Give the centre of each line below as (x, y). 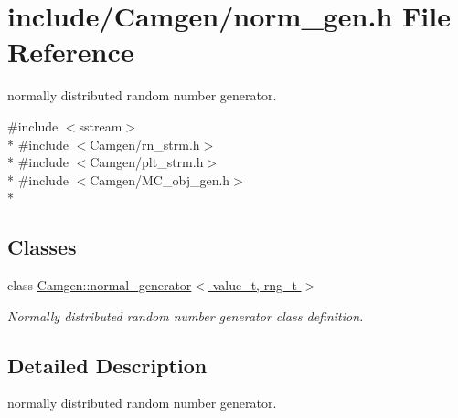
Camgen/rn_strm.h (145, 144)
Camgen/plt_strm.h (147, 162)
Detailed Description (107, 365)
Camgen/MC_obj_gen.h (160, 179)
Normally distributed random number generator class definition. (186, 315)
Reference (71, 52)
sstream (101, 125)
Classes (42, 247)
